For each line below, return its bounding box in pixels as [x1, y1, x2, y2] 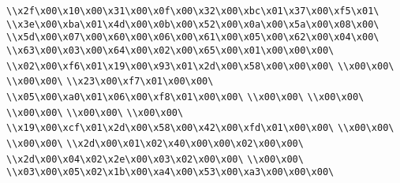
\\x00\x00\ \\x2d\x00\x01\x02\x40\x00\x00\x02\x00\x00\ [6, 137, 304, 149]
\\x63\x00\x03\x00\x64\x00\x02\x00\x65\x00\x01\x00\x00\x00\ [6, 44, 335, 56]
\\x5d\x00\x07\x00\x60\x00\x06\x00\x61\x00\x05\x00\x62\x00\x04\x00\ [6, 32, 379, 43]
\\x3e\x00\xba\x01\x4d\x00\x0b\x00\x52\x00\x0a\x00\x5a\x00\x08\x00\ [6, 18, 379, 30]
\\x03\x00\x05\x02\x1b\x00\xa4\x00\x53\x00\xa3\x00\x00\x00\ [6, 166, 335, 178]
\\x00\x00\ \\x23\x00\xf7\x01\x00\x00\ [6, 76, 214, 88]
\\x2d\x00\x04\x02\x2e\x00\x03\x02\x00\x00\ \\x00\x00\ [6, 153, 304, 165]
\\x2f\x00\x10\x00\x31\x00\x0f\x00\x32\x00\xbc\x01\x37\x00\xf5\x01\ [6, 6, 379, 17]
